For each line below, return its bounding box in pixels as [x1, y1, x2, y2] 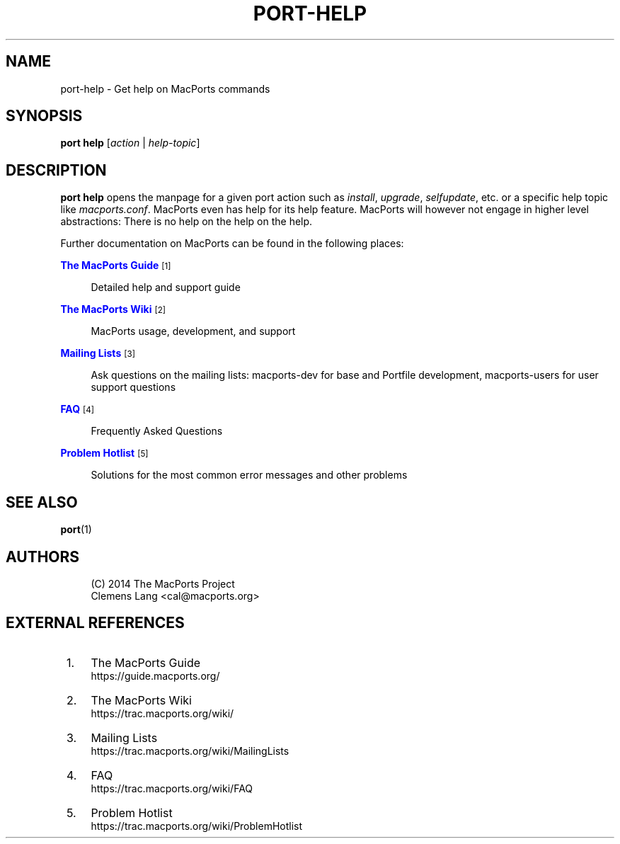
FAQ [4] [60, 403, 95, 416]
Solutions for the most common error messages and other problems [91, 469, 408, 481]
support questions [91, 381, 176, 394]
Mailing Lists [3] [60, 347, 135, 360]
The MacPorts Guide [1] [60, 259, 171, 272]
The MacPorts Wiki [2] [60, 303, 166, 316]
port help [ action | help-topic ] [60, 137, 200, 149]
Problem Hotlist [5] [60, 447, 149, 460]
